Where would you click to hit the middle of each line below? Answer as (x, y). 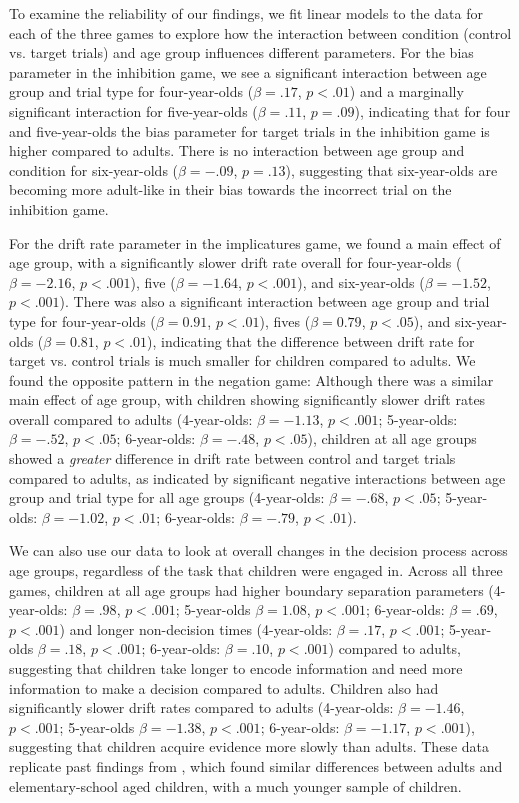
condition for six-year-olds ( (94, 169)
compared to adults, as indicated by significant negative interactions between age (257, 477)
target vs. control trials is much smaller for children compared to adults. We (242, 360)
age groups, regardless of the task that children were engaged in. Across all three (256, 570)
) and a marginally (406, 91)
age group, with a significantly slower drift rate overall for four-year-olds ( (235, 262)
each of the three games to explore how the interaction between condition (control (260, 32)
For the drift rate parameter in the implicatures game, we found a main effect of (255, 242)
